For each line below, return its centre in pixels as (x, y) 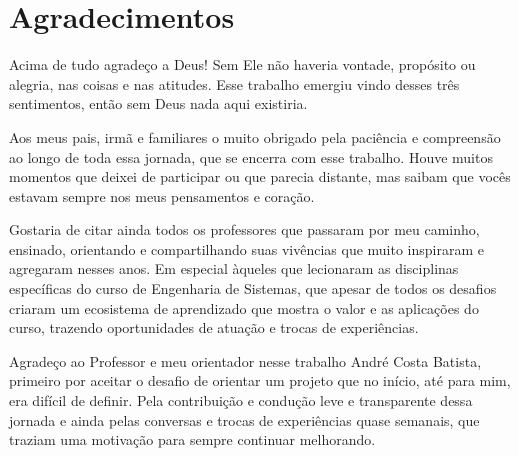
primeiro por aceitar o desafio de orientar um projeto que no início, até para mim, (260, 380)
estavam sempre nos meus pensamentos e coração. (162, 195)
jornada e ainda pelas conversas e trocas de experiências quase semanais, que (244, 419)
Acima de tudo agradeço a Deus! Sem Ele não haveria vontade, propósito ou (242, 64)
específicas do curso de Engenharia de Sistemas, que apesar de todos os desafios (253, 288)
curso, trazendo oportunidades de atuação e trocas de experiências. (214, 327)
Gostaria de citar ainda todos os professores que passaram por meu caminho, (244, 229)
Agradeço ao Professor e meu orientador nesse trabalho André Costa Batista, (245, 360)
